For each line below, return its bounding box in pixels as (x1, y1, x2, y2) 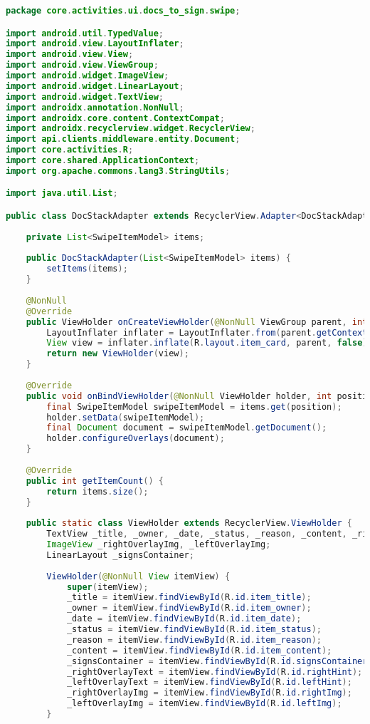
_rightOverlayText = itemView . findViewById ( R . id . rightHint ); (66, 666, 363, 677)
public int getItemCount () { (26, 475, 164, 486)
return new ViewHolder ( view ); (46, 348, 189, 359)
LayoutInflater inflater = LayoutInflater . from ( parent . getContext (46, 327, 368, 338)
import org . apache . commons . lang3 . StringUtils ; (6, 165, 231, 176)
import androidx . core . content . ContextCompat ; (6, 113, 225, 123)
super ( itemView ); (66, 581, 149, 592)
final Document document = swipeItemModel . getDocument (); (46, 423, 327, 433)
